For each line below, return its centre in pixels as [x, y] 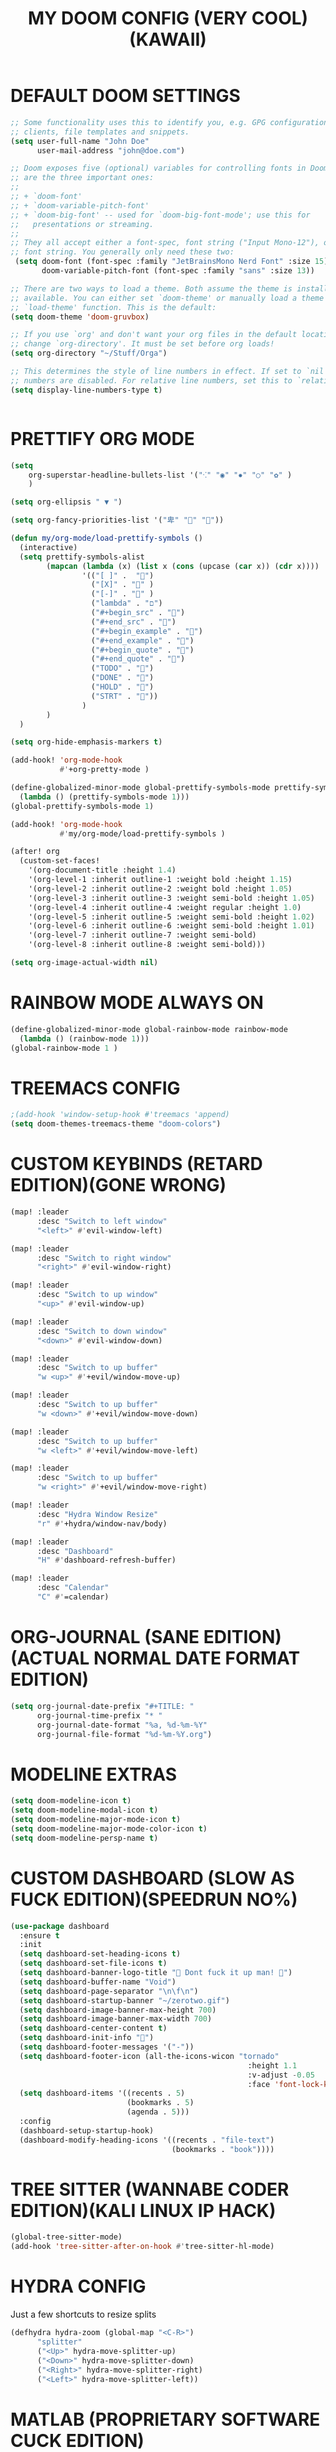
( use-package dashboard [60, 1926]
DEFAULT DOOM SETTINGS [125, 96]
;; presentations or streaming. [82, 224]
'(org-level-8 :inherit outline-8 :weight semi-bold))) [147, 945]
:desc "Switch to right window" [104, 1258]
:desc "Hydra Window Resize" [97, 1514]
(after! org [35, 852]
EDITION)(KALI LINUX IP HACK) [143, 2210]
